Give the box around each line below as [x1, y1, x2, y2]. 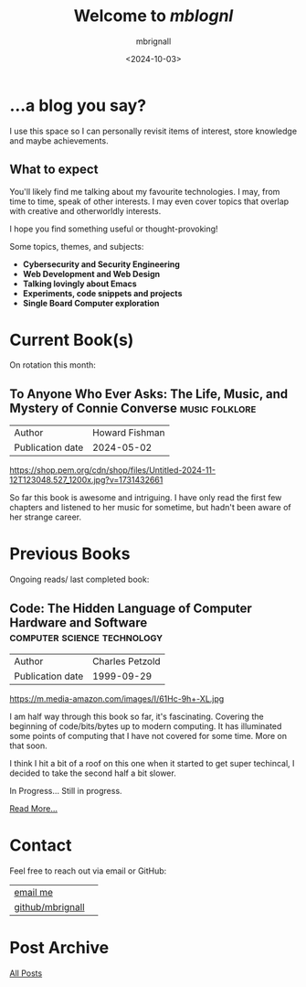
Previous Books [9, 543, 131, 564]
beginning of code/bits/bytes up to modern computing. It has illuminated [9, 721, 282, 732]
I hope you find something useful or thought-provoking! [9, 223, 218, 234]
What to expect [9, 162, 99, 177]
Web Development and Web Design [22, 268, 161, 279]
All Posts [9, 967, 43, 979]
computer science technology [9, 628, 163, 645]
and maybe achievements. [9, 134, 109, 146]
